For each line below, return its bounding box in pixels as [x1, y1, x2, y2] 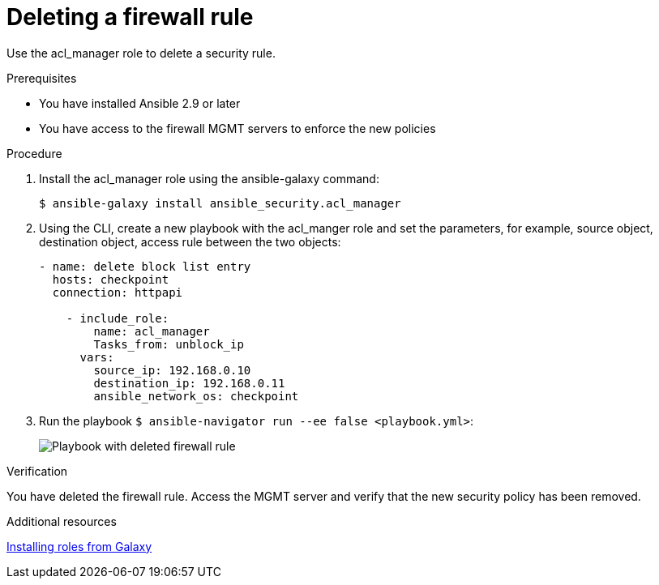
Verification [6, 463, 68, 478]
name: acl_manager [93, 324, 210, 338]
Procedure [6, 146, 62, 160]
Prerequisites [6, 70, 77, 85]
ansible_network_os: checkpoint [93, 389, 299, 403]
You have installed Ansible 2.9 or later [39, 96, 241, 110]
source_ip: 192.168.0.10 [93, 363, 251, 377]
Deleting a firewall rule [6, 3, 254, 31]
